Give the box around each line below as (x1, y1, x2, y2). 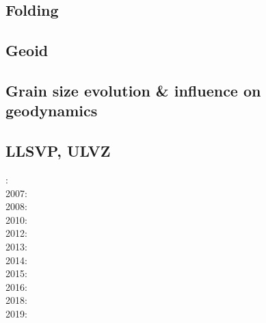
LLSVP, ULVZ (5, 140, 111, 161)
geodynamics (5, 100, 98, 121)
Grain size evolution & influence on (5, 79, 261, 101)
